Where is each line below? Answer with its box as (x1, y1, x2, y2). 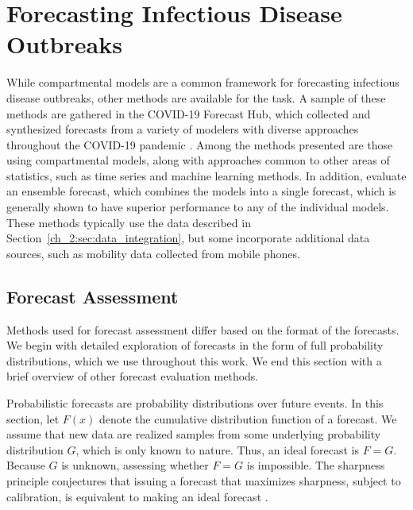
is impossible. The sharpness (246, 457, 385, 473)
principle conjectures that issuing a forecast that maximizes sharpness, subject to (6, 472, 401, 489)
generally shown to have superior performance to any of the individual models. (6, 199, 389, 215)
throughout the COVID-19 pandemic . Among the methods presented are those (6, 136, 393, 153)
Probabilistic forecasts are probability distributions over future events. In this (6, 395, 384, 411)
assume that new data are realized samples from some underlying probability (6, 426, 381, 442)
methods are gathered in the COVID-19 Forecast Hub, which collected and (6, 105, 371, 122)
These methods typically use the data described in (6, 214, 251, 230)
